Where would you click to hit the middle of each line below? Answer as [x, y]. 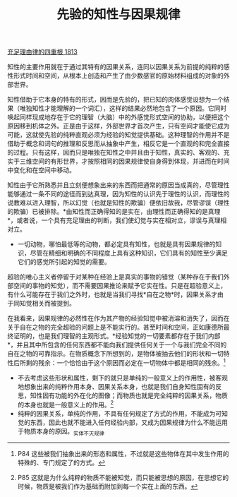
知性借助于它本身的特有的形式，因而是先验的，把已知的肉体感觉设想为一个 [115, 100]
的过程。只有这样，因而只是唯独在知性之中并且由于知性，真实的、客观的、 [115, 152]
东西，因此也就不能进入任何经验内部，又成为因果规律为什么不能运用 [129, 422]
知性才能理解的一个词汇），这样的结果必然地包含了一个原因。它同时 [129, 108]
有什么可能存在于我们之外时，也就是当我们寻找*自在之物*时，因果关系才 [113, 294]
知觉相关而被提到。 [47, 304]
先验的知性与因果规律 [118, 14]
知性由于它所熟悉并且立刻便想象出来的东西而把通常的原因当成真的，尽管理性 [119, 185]
